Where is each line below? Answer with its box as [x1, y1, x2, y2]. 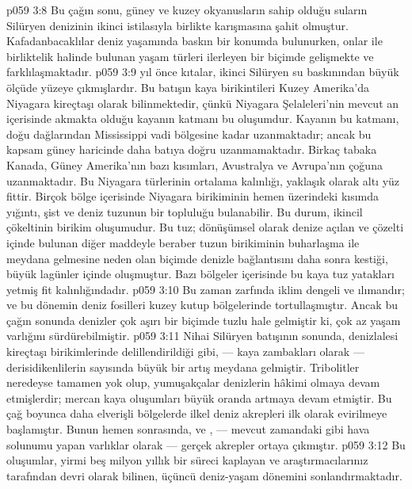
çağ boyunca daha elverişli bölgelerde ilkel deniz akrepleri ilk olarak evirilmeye [6, 405, 387, 422]
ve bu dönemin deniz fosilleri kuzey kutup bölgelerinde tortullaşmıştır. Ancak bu [6, 296, 398, 313]
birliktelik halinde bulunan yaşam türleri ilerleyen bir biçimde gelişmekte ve [6, 48, 374, 64]
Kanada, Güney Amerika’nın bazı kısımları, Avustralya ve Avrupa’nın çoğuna [6, 156, 383, 173]
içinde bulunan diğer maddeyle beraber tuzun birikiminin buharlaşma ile [6, 234, 360, 250]
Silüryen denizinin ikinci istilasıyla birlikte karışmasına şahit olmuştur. [6, 17, 349, 33]
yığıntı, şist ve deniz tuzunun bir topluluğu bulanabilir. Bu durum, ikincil [6, 203, 363, 220]
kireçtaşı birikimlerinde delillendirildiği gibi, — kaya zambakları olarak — [6, 343, 364, 360]
